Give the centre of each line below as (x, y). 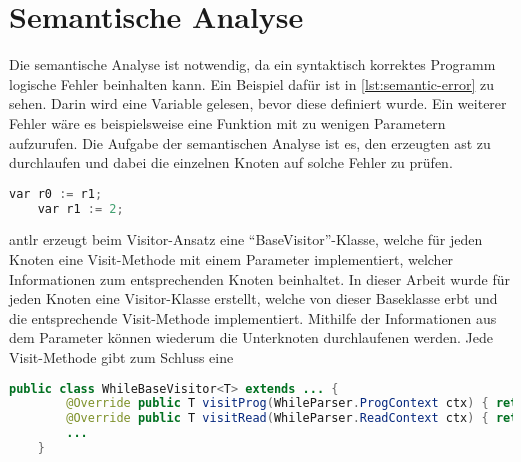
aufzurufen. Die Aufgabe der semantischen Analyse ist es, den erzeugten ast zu (250, 142)
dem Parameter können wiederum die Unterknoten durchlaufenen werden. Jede (251, 337)
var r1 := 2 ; (80, 208)
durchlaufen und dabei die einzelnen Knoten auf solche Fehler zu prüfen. (231, 162)
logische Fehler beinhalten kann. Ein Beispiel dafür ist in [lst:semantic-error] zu (251, 83)
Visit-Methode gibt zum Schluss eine (121, 357)
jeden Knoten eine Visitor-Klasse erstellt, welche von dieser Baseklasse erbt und (253, 298)
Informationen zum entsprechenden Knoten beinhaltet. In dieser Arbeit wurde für (259, 278)
